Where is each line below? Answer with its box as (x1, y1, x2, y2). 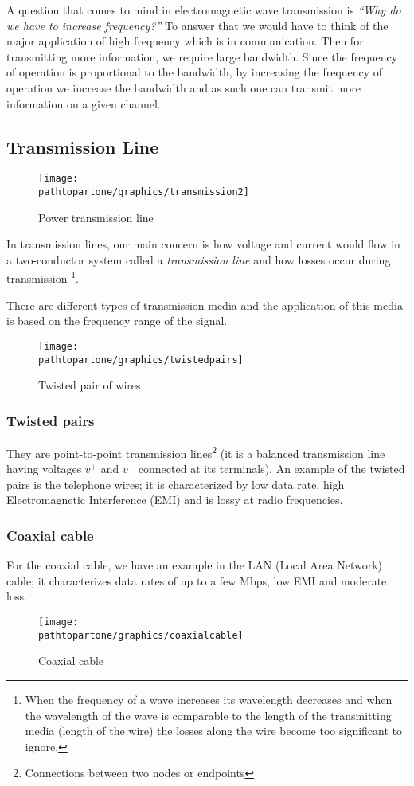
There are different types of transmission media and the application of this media (6, 296, 403, 313)
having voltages (6, 460, 82, 477)
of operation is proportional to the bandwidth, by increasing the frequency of (6, 64, 383, 80)
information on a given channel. (6, 95, 161, 111)
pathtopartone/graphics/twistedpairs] (38, 354, 244, 366)
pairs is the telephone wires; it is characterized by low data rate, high (6, 475, 345, 492)
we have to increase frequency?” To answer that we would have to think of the (6, 17, 389, 33)
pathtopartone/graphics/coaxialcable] (38, 629, 244, 641)
